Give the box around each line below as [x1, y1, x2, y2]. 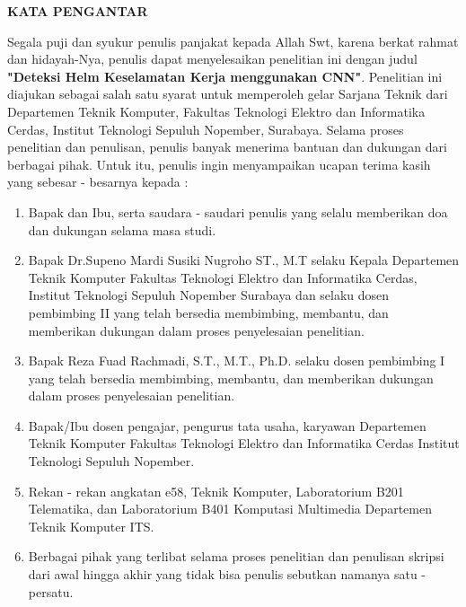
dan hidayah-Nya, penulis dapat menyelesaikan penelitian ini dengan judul [7, 49, 418, 68]
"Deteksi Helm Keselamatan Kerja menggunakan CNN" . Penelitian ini [7, 66, 443, 85]
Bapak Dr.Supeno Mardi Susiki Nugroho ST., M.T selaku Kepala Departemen [28, 251, 460, 269]
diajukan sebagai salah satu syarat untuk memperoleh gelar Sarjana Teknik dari [7, 84, 448, 103]
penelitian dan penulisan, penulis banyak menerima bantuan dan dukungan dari [7, 137, 447, 156]
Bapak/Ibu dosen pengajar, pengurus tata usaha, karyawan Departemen [28, 416, 426, 435]
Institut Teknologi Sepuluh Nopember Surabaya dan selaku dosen [28, 286, 390, 304]
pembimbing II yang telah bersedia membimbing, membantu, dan [28, 303, 389, 321]
